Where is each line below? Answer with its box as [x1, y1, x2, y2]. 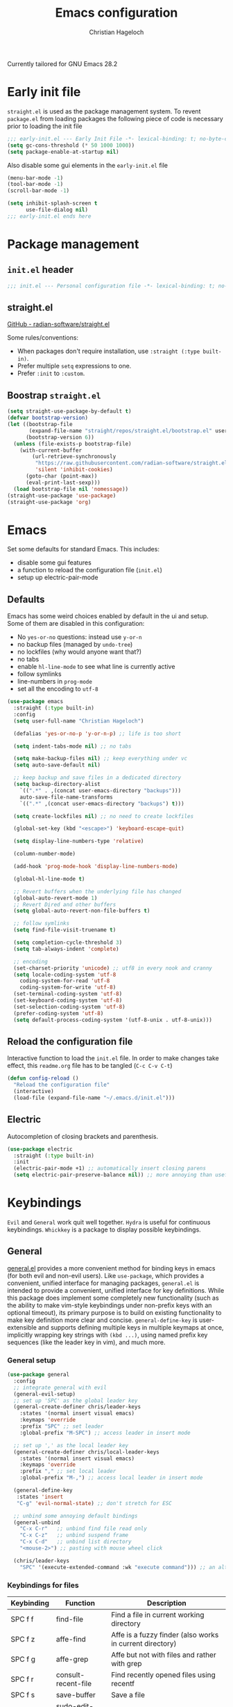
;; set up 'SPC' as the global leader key [13, 1397, 138, 1404]
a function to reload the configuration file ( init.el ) [17, 566, 163, 574]
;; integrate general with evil [13, 1384, 107, 1391]
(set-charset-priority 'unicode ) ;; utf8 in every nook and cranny [13, 964, 213, 972]
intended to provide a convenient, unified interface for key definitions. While [7, 1286, 225, 1294]
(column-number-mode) [13, 851, 76, 858]
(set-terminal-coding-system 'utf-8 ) [13, 991, 123, 998]
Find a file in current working [110, 1610, 205, 1619]
